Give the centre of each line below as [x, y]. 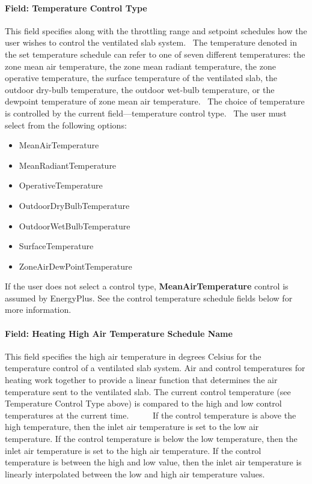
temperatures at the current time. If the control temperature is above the [151, 415]
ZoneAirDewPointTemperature [75, 266]
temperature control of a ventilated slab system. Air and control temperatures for [155, 368]
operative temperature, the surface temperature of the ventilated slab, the [141, 78]
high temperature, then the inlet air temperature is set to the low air [132, 427]
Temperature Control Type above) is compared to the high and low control [143, 403]
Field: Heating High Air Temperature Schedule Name [119, 333]
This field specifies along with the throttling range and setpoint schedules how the [156, 30]
